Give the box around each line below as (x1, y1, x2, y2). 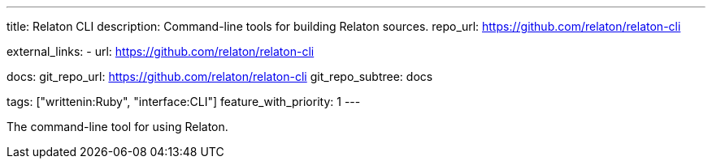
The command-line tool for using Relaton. (7, 120, 228, 133)
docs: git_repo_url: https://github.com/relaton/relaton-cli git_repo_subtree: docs (7, 70, 433, 83)
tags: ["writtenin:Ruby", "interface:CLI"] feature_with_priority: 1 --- (7, 95, 361, 108)
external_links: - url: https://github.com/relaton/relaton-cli (7, 44, 315, 58)
